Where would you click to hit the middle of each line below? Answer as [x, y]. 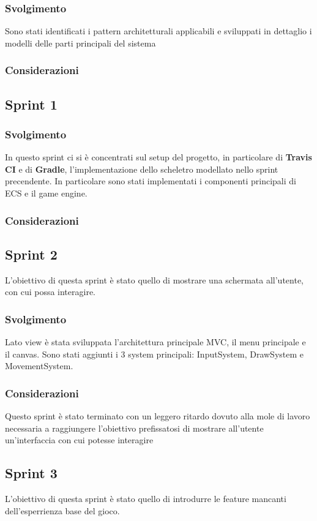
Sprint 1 [31, 104]
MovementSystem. [39, 366]
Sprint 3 [31, 473]
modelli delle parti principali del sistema [80, 43]
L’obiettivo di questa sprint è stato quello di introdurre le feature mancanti [146, 499]
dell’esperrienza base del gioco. [62, 510]
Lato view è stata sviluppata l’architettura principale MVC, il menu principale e [155, 342]
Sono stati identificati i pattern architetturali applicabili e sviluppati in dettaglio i [158, 31]
